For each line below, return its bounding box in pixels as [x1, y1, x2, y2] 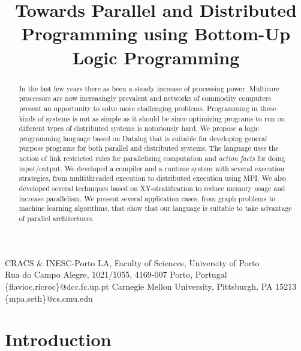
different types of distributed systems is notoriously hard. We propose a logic [19, 123, 259, 133]
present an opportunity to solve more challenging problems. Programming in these [19, 103, 276, 113]
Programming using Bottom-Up [21, 21, 291, 46]
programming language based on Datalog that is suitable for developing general [19, 133, 267, 143]
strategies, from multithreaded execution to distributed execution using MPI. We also [19, 173, 287, 183]
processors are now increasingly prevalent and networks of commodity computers [19, 93, 271, 103]
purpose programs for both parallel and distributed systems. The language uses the [19, 143, 279, 153]
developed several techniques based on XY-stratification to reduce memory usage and [19, 183, 285, 194]
